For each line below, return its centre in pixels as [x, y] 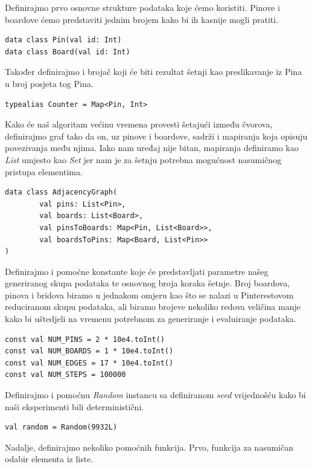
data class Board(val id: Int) [68, 52]
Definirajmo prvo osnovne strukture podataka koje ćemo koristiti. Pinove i [142, 7]
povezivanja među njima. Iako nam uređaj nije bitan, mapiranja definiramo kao [152, 148]
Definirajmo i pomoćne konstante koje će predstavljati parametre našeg [137, 271]
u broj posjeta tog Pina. [49, 83]
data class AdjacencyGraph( [61, 192]
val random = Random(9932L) [61, 427]
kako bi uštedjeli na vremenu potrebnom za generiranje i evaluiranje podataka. [151, 319]
